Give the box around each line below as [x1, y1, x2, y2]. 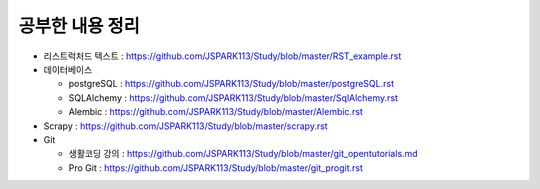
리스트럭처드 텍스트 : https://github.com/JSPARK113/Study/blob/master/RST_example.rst [43, 50, 402, 62]
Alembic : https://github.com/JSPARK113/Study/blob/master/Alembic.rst [68, 106, 364, 118]
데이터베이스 [43, 63, 93, 75]
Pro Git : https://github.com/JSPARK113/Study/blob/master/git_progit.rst [68, 161, 364, 174]
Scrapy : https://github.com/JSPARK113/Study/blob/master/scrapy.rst [43, 120, 329, 132]
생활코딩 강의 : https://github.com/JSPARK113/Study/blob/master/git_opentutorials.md [68, 148, 419, 160]
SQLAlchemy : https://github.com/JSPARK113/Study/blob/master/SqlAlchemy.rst [68, 91, 399, 104]
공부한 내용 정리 [18, 15, 140, 37]
